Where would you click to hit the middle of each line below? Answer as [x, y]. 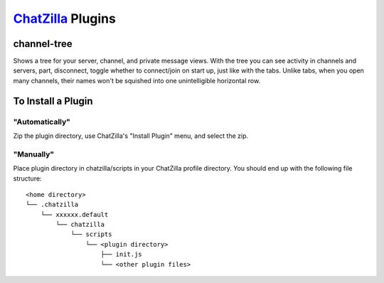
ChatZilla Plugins [65, 18]
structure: [27, 178]
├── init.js [121, 255]
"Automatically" [42, 122]
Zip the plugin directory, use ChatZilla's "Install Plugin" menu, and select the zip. [131, 136]
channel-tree [43, 44]
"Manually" [34, 154]
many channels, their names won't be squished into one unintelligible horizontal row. [137, 80]
